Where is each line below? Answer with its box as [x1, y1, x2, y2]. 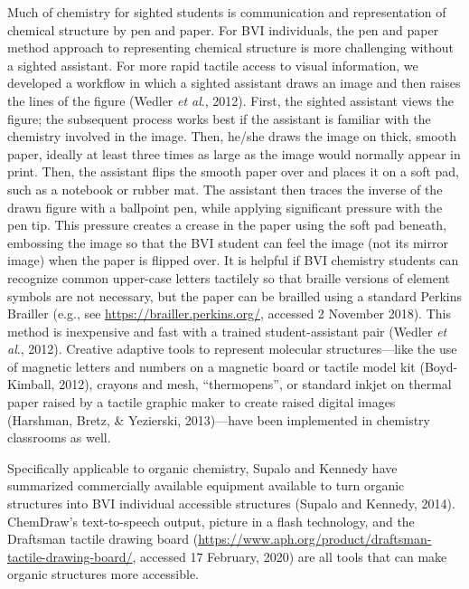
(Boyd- [419, 356, 458, 375]
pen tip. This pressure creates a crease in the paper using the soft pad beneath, [7, 215, 447, 234]
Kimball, [7, 375, 55, 394]
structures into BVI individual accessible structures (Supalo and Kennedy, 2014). [7, 494, 455, 513]
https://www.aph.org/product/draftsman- [198, 529, 432, 548]
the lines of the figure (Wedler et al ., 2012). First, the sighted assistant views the [7, 90, 454, 109]
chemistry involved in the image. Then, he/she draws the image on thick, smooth [7, 127, 456, 146]
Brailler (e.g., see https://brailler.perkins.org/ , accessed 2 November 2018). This [7, 304, 451, 323]
